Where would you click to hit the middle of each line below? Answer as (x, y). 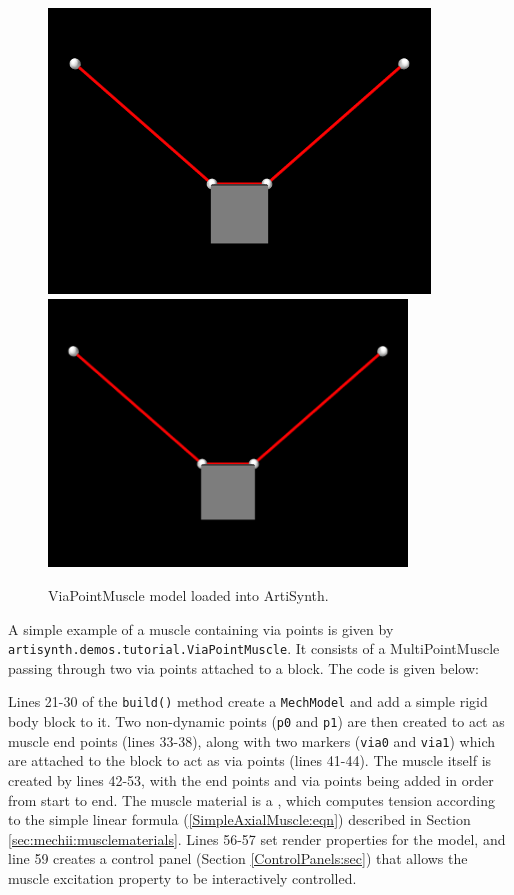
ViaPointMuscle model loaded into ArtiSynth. (188, 595)
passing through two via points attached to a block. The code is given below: (243, 667)
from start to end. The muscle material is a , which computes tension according (251, 799)
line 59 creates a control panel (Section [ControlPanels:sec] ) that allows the (238, 858)
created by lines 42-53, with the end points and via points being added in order (251, 780)
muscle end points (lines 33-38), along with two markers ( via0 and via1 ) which (251, 740)
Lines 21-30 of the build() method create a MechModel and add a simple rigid (248, 701)
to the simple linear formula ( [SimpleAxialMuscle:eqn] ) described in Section (239, 819)
